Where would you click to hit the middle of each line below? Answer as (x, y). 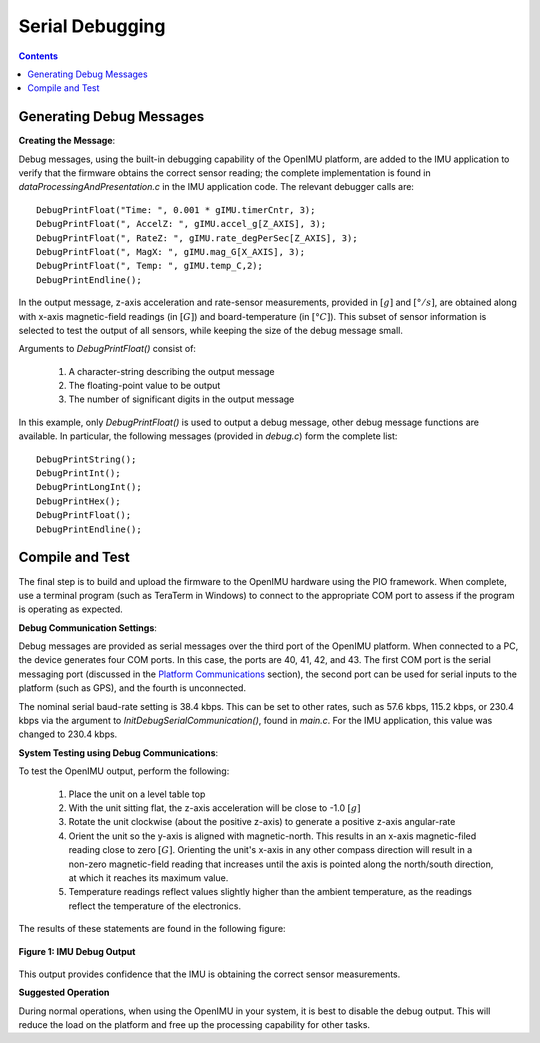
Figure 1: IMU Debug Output (77, 951)
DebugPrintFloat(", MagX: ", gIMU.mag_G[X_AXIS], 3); (170, 251)
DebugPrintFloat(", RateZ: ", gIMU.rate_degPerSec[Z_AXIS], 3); (197, 238)
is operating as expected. (71, 609)
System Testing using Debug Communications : (118, 752)
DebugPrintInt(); (78, 473)
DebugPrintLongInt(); (89, 487)
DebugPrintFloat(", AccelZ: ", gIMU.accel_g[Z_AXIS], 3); (181, 224)
